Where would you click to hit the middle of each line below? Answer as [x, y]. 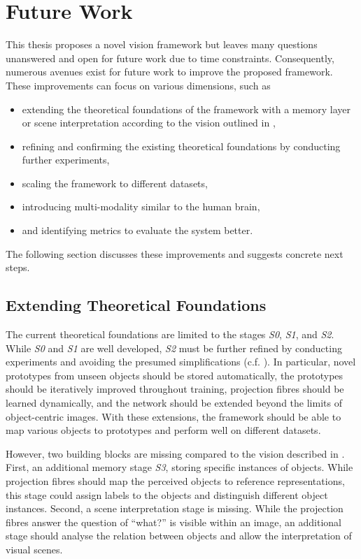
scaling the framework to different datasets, [115, 183]
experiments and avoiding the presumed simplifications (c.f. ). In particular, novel [181, 362]
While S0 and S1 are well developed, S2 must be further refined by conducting [174, 348]
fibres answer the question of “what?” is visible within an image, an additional [174, 522]
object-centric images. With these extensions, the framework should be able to [174, 416]
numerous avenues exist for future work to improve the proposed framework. [169, 72]
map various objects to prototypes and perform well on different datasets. [163, 430]
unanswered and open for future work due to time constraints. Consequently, [170, 58]
